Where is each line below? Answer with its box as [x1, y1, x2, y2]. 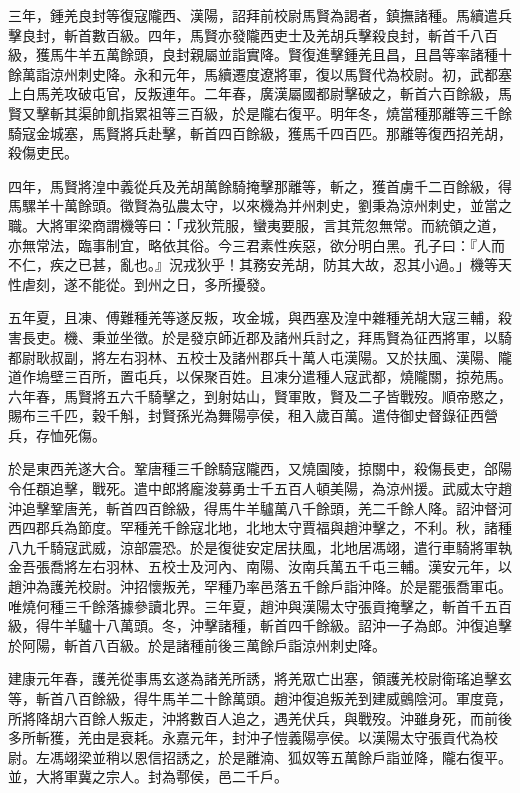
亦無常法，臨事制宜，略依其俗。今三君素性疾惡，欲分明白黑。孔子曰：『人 [8, 234, 491, 255]
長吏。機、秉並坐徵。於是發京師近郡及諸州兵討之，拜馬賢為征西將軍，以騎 [21, 326, 512, 347]
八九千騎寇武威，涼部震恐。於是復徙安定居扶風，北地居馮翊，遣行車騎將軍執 [8, 536, 512, 557]
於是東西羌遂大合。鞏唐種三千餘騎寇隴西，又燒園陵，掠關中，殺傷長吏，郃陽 [8, 458, 512, 479]
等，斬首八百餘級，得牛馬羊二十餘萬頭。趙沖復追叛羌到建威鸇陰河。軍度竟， [8, 688, 512, 708]
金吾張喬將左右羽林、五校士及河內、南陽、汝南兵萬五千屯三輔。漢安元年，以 [8, 556, 512, 577]
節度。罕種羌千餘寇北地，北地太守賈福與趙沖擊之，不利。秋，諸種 [77, 517, 512, 538]
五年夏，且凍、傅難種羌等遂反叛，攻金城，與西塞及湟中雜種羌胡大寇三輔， [8, 307, 498, 328]
